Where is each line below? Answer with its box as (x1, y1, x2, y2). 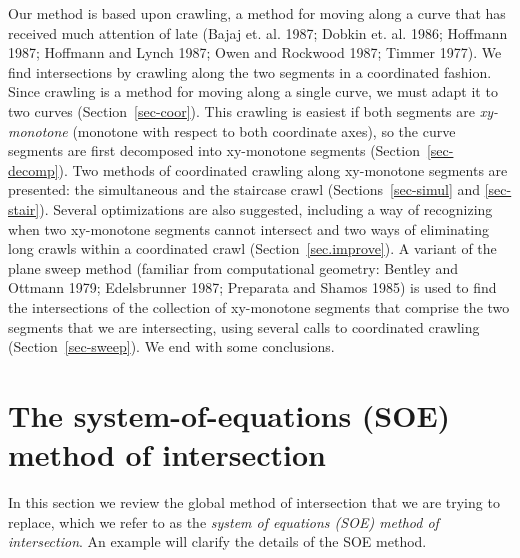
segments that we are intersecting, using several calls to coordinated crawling (8, 316, 480, 337)
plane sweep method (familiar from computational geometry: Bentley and (8, 257, 458, 278)
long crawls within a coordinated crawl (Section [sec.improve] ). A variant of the (8, 238, 497, 259)
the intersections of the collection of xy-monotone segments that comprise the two (8, 296, 510, 317)
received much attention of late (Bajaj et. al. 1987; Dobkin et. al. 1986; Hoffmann (8, 22, 508, 43)
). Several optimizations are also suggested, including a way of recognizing (39, 198, 493, 219)
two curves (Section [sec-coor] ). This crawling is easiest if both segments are (8, 100, 475, 121)
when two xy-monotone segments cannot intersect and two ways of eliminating (8, 218, 489, 239)
